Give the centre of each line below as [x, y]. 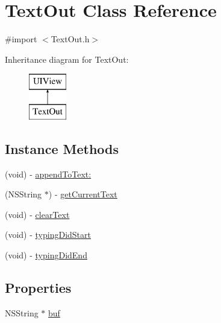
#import [21, 39]
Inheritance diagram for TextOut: [67, 59]
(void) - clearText [37, 214]
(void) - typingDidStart [48, 235]
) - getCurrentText [83, 194]
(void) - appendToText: [48, 174]
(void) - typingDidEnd [46, 255]
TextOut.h [70, 39]
